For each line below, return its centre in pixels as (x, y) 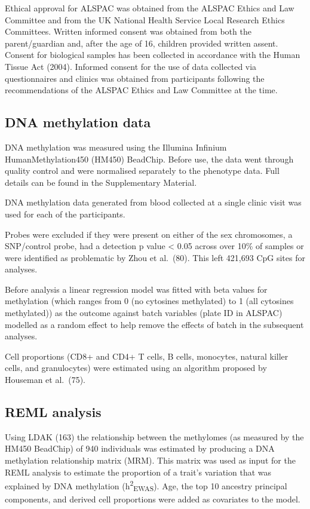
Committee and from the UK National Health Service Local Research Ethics (145, 19)
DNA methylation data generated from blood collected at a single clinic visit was (153, 202)
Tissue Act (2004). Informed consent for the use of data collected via (131, 66)
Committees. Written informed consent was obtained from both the (128, 31)
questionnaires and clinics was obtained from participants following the (135, 78)
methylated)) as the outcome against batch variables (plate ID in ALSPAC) (144, 313)
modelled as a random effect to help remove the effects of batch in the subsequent (154, 324)
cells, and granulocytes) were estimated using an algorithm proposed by (136, 368)
